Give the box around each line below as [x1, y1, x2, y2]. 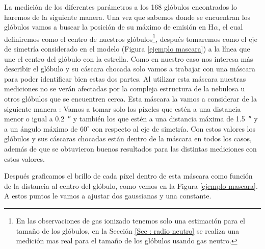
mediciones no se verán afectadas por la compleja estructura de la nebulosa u [4, 83, 245, 94]
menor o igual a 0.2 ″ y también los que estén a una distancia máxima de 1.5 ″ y [4, 113, 258, 124]
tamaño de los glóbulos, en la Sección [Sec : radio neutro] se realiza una [16, 225, 240, 236]
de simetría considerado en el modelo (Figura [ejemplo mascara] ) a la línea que [4, 43, 250, 54]
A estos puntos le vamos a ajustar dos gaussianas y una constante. [4, 190, 211, 201]
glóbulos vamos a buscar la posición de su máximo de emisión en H [4, 21, 214, 32]
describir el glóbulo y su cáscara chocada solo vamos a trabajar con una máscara [4, 63, 255, 74]
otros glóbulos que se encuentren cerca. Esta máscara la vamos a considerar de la [4, 93, 257, 104]
